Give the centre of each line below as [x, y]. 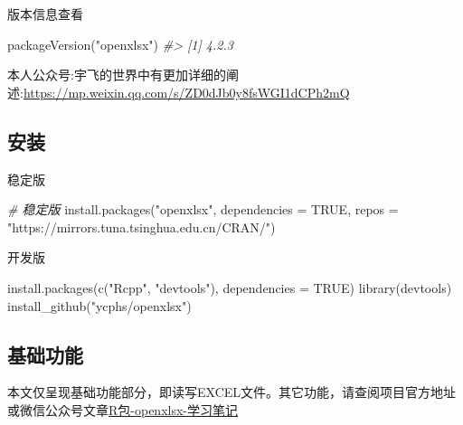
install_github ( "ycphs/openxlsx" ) [99, 305]
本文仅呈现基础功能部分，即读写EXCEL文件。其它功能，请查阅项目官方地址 [232, 392]
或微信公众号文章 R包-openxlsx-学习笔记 [123, 409]
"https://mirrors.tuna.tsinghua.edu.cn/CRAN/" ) [142, 227]
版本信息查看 [45, 14]
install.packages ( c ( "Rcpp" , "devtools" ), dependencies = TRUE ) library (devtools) [230, 287]
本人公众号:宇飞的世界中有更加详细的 [117, 75]
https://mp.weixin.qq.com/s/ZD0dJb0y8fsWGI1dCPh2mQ [186, 92]
